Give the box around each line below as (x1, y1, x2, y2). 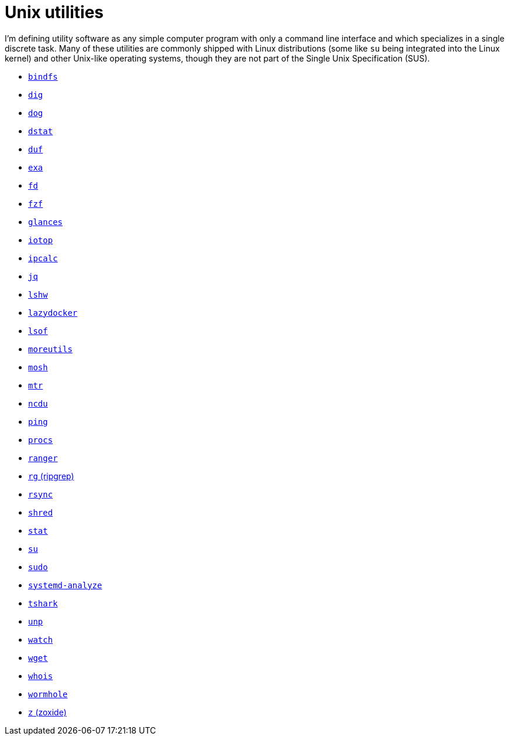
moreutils (28, 344, 73, 354)
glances (28, 217, 63, 227)
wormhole (28, 689, 68, 699)
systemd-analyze (28, 580, 102, 590)
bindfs (28, 71, 58, 81)
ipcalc (28, 253, 58, 263)
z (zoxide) (28, 707, 67, 717)
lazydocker (28, 308, 78, 318)
